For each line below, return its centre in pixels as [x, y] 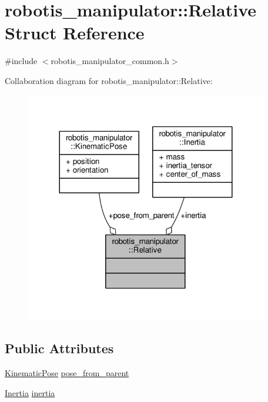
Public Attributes [59, 348]
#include [21, 61]
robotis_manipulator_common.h [110, 61]
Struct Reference [75, 33]
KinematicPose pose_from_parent [67, 373]
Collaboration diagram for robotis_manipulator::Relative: [109, 80]
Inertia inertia [30, 392]
